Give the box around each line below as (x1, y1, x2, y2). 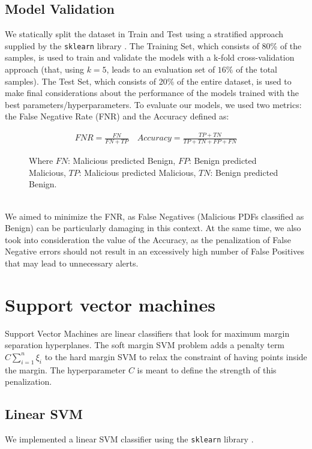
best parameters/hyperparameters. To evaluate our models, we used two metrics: (5, 98, 302, 110)
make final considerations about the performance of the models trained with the (5, 86, 299, 99)
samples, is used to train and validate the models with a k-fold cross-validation (5, 51, 295, 64)
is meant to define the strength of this (137, 363, 277, 376)
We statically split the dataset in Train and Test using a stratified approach (5, 28, 284, 40)
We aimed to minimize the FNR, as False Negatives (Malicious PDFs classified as (5, 209, 304, 222)
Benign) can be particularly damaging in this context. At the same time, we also (5, 221, 301, 234)
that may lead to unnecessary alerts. (5, 256, 139, 269)
